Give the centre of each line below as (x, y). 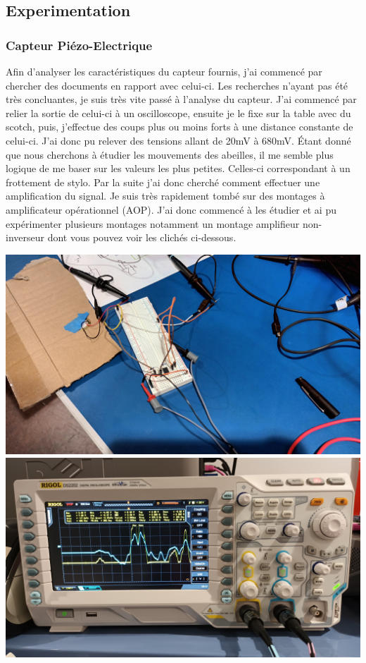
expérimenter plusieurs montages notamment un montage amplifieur (153, 223)
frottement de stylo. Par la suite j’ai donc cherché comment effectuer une (163, 182)
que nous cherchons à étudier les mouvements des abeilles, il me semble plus (170, 154)
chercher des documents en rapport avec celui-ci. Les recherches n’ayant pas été (177, 85)
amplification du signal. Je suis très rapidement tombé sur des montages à (165, 196)
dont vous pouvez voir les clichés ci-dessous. (142, 237)
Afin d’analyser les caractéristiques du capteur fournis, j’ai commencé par (164, 71)
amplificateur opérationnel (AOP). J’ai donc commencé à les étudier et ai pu (171, 209)
